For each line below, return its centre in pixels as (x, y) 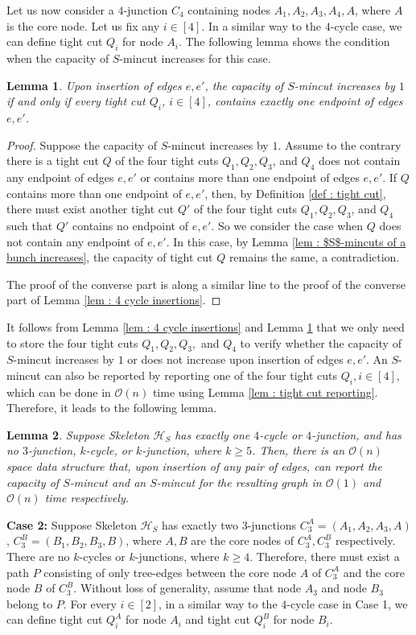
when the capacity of (58, 58)
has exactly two (200, 524)
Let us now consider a (60, 10)
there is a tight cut (53, 161)
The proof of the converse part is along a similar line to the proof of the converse (206, 284)
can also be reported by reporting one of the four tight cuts (191, 375)
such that (30, 225)
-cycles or (102, 557)
